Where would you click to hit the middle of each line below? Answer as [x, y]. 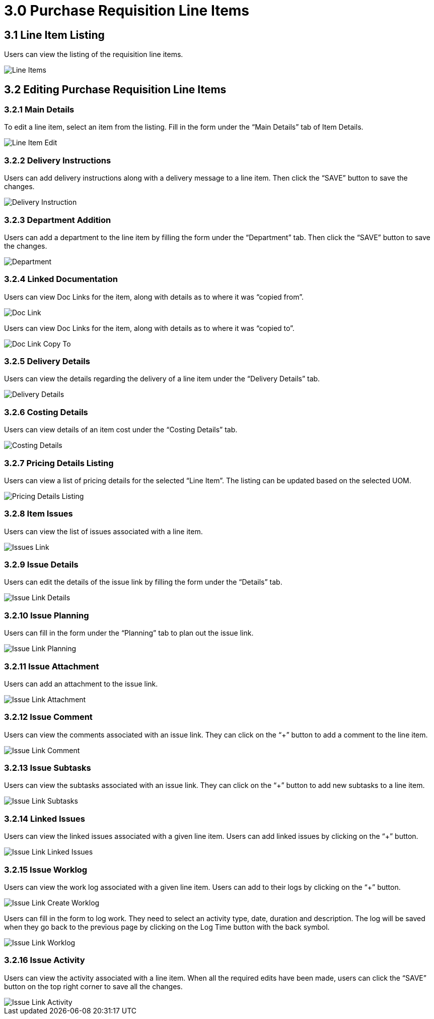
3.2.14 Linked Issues [45, 818]
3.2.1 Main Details [39, 110]
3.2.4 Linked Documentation [61, 279]
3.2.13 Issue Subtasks [48, 768]
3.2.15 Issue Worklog [46, 869]
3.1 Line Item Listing [54, 35]
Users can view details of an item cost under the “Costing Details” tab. [121, 430]
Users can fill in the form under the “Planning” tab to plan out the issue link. [129, 633]
